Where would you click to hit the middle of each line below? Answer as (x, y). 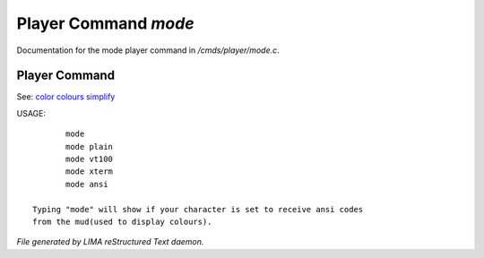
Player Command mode (105, 23)
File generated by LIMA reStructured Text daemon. (110, 242)
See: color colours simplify (66, 97)
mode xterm (90, 172)
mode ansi (87, 184)
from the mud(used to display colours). (122, 221)
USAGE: (31, 113)
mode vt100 (90, 159)
